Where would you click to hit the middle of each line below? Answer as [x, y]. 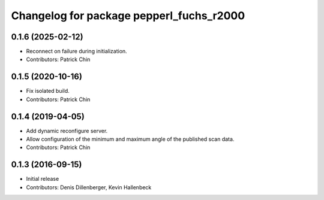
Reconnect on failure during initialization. [76, 51]
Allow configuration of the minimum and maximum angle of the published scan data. [130, 139]
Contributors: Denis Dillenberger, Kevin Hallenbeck [89, 187]
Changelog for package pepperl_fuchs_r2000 [128, 16]
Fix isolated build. [48, 91]
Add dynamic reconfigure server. [67, 131]
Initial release [43, 179]
